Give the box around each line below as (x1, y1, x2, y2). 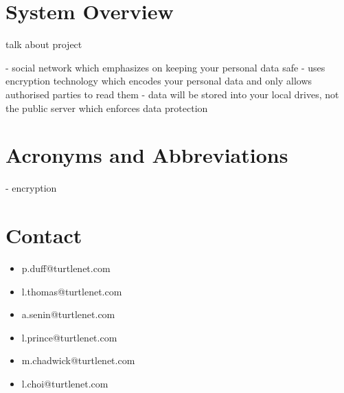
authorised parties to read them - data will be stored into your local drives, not (5, 87, 339, 101)
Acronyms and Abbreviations (5, 141, 288, 169)
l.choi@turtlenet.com (21, 376, 108, 390)
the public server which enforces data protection (5, 100, 208, 115)
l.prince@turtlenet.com (21, 330, 117, 344)
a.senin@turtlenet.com (21, 307, 115, 322)
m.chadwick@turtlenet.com (21, 353, 135, 368)
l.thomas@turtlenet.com (21, 284, 122, 298)
